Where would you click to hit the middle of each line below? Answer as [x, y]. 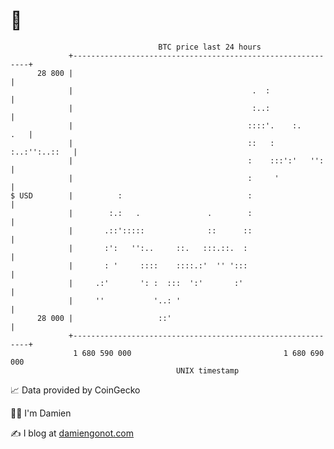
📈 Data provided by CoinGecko [75, 390]
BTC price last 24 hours [210, 47]
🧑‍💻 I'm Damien [41, 413]
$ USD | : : [131, 195]
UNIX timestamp [207, 370]
